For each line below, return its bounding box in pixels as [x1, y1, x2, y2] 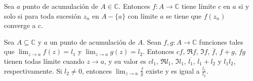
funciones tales [199, 36, 244, 47]
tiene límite [181, 1, 216, 11]
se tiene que [166, 10, 202, 21]
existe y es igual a [145, 65, 200, 76]
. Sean [143, 36, 161, 47]
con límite [128, 10, 158, 21]
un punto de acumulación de [49, 36, 136, 47]
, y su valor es [104, 55, 146, 66]
